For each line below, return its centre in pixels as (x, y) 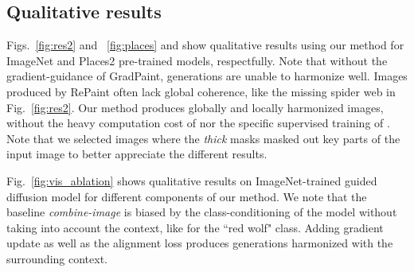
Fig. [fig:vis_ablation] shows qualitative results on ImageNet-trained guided (192, 180)
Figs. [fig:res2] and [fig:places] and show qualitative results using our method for (205, 45)
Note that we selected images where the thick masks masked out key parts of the (203, 138)
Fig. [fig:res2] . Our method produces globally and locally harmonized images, (195, 107)
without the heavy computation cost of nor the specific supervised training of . (198, 123)
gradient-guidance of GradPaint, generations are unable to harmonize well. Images (207, 76)
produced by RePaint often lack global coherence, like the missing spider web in (201, 91)
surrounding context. (57, 258)
